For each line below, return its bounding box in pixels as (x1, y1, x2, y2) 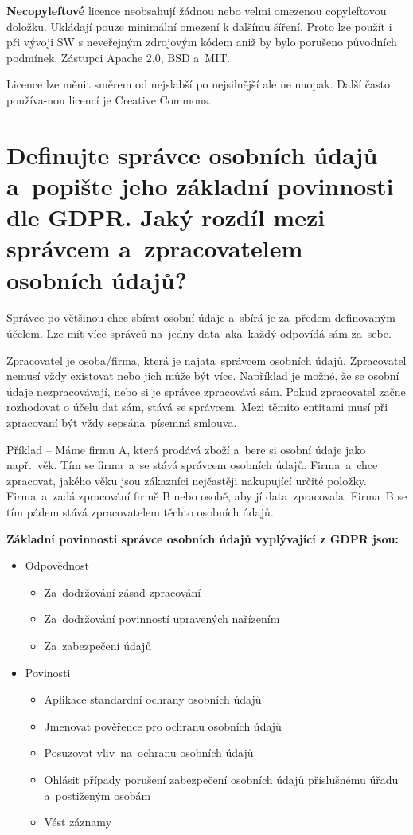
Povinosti (25, 664, 71, 680)
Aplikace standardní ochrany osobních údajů (44, 691, 262, 708)
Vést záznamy (44, 813, 112, 830)
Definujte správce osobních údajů (6, 138, 378, 171)
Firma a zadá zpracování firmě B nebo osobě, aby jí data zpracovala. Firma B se (6, 488, 407, 504)
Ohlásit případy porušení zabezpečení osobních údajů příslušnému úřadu (44, 770, 399, 787)
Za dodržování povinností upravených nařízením (44, 610, 280, 627)
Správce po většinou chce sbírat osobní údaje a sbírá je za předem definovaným (6, 309, 395, 326)
